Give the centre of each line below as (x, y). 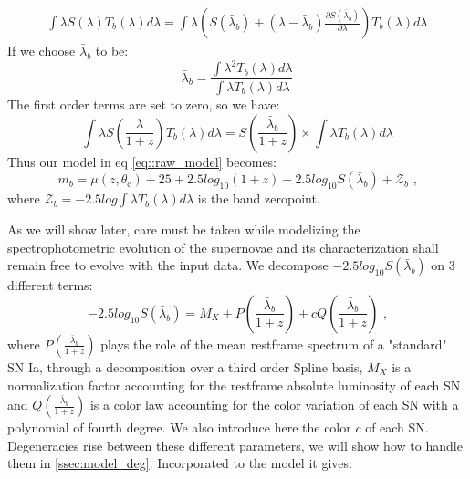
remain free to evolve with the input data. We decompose (168, 265)
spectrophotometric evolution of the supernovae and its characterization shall (223, 247)
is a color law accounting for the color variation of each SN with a (274, 405)
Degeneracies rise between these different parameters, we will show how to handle (235, 445)
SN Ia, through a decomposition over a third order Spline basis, (185, 366)
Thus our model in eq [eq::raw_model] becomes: (142, 161)
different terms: (50, 285)
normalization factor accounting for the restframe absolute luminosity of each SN (234, 385)
